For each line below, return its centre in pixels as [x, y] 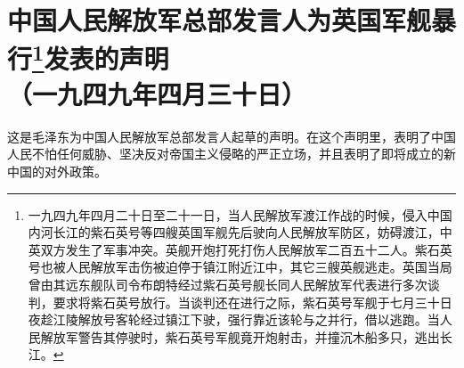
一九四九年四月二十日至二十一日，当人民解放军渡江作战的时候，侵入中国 [240, 214]
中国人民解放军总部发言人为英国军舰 [220, 20]
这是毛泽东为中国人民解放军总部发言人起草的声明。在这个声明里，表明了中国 [232, 136]
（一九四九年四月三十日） [157, 93]
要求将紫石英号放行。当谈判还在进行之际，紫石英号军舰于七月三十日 [252, 302]
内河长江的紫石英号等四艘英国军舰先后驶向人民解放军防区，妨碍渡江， [234, 232]
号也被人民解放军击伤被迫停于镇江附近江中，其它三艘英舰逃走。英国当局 [240, 267]
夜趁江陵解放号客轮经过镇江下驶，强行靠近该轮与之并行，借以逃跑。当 [234, 319]
